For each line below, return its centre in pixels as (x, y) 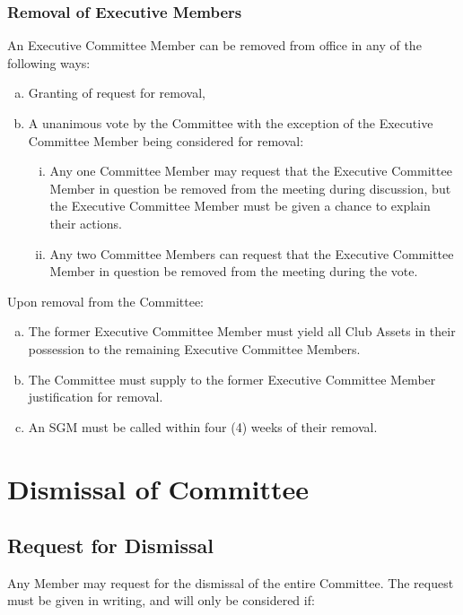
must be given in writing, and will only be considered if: (161, 600)
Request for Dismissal (110, 546)
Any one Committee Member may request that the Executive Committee (251, 171)
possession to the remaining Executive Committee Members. (194, 348)
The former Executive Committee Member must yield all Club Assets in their (242, 331)
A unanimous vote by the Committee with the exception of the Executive (231, 123)
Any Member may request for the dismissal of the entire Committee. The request (231, 582)
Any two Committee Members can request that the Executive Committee (252, 253)
